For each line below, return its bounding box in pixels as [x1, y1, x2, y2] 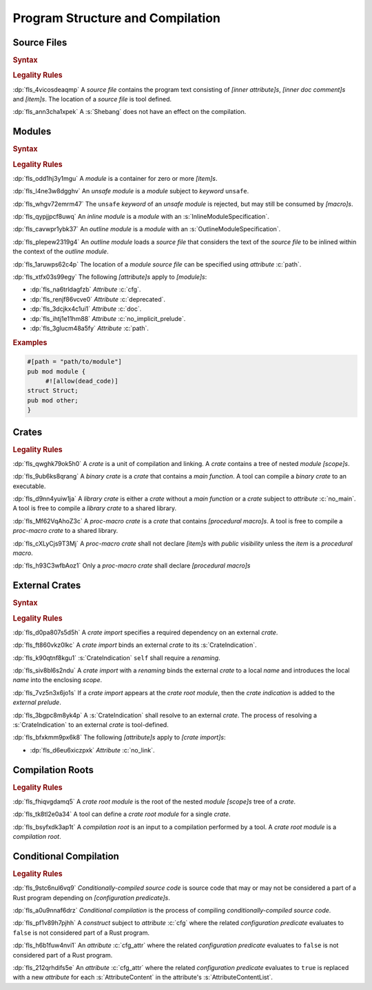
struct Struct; [27, 387, 79, 395]
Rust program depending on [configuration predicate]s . [12, 893, 170, 902]
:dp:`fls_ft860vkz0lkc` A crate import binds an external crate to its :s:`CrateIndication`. [12, 641, 257, 649]
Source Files [12, 37, 68, 48]
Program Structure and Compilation [12, 10, 220, 26]
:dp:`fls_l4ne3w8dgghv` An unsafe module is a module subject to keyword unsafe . [12, 187, 249, 195]
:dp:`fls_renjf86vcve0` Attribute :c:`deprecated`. [30, 295, 165, 303]
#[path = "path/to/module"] [27, 358, 122, 366]
